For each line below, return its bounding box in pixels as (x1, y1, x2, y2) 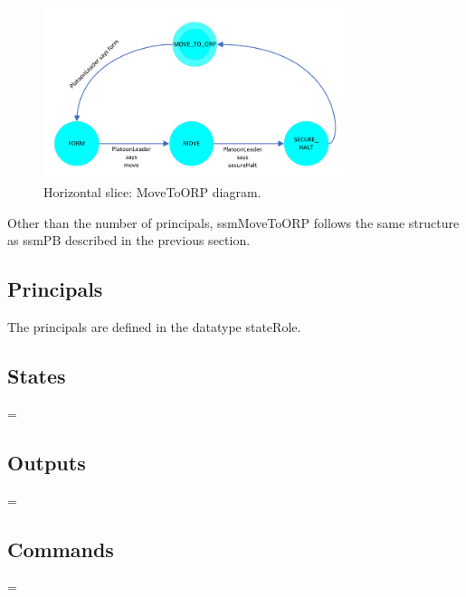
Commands (7, 535, 114, 563)
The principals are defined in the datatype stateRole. (7, 317, 301, 336)
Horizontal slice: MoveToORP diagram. (43, 182, 262, 201)
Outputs (7, 448, 86, 476)
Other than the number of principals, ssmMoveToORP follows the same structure (7, 213, 460, 232)
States (7, 361, 66, 389)
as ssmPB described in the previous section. (7, 231, 251, 250)
